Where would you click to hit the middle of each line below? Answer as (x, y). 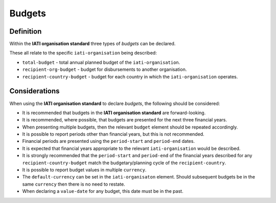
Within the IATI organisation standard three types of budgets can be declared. (93, 44)
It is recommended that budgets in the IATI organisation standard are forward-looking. (114, 113)
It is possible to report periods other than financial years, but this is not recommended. (113, 134)
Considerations (34, 91)
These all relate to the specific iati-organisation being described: (83, 53)
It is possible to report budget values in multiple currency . (84, 170)
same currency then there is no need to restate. (74, 184)
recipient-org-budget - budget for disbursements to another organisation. (105, 69)
